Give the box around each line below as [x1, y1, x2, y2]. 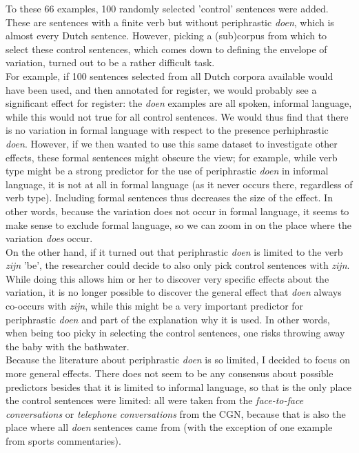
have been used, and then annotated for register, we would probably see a [6, 82, 317, 97]
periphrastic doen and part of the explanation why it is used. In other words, [6, 312, 330, 326]
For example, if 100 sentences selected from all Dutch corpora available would [6, 68, 334, 83]
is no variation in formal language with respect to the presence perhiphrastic [6, 123, 329, 137]
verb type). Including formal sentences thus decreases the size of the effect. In [6, 190, 333, 205]
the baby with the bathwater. [6, 339, 130, 353]
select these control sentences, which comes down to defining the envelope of [6, 41, 327, 56]
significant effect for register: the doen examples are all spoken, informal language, [6, 96, 352, 110]
